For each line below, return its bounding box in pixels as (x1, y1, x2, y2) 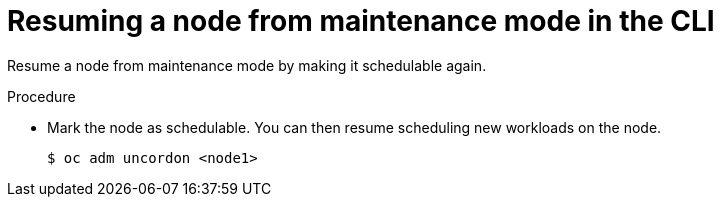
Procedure (7, 87, 76, 105)
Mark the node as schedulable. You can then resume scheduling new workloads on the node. (47, 118, 662, 136)
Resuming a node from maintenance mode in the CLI (7, 4, 715, 38)
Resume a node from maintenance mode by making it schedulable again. (7, 56, 487, 74)
